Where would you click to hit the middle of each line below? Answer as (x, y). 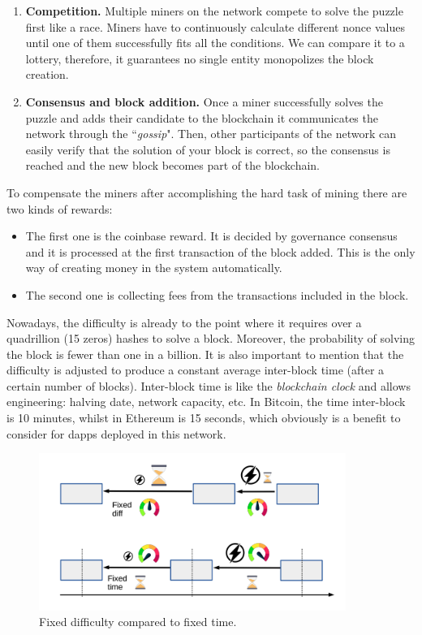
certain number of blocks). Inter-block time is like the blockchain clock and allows (209, 385)
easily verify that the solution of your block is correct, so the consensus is (208, 149)
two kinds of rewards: (60, 208)
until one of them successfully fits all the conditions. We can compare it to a (215, 43)
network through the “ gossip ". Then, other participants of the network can (211, 134)
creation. (47, 74)
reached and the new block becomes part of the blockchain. (172, 165)
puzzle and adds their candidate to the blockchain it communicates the (202, 117)
